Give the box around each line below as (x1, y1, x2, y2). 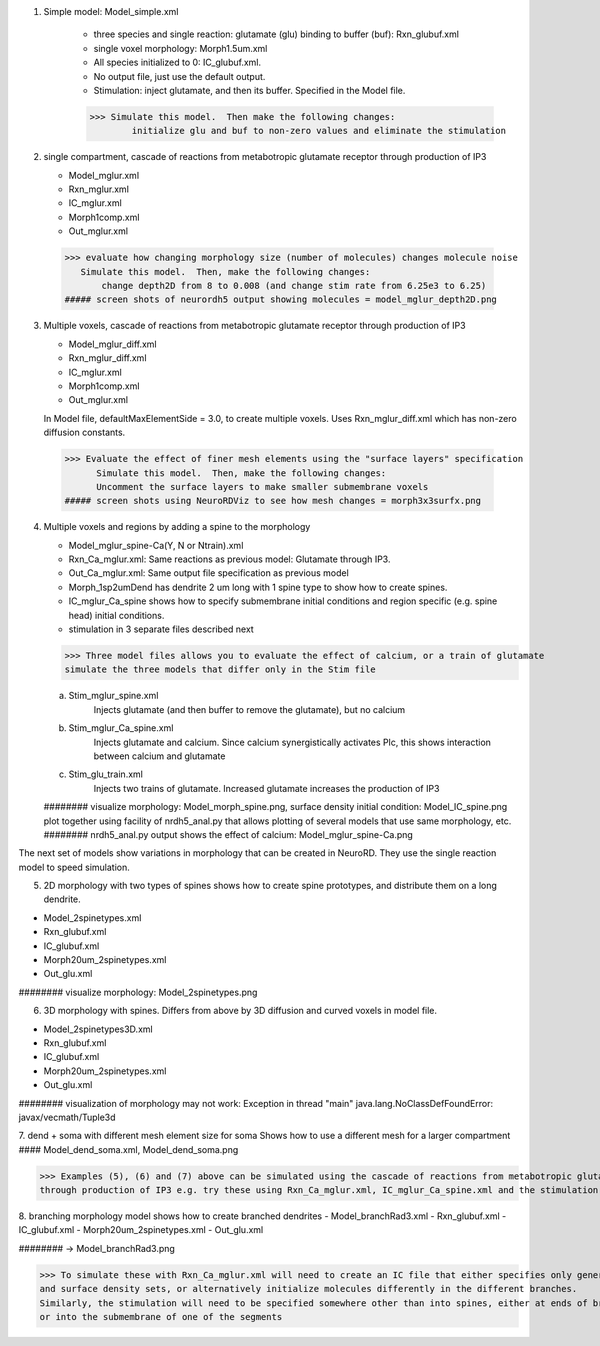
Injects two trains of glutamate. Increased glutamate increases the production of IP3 (93, 782, 440, 794)
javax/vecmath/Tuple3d (18, 1111, 116, 1123)
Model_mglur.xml (68, 169, 140, 181)
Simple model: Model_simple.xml (43, 6, 179, 17)
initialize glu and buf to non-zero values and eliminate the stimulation (131, 125, 507, 137)
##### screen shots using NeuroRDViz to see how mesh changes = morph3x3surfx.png (64, 495, 482, 507)
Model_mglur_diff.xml (68, 338, 157, 350)
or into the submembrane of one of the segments (39, 1311, 283, 1322)
